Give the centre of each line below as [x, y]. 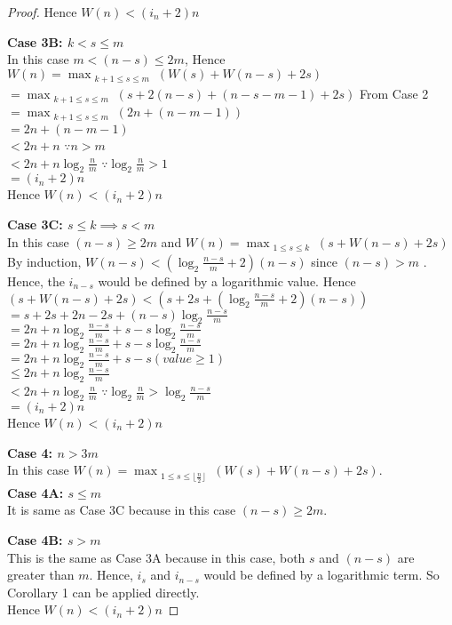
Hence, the [36, 280]
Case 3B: [35, 41]
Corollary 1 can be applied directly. [103, 592]
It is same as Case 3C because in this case [122, 510]
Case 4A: [36, 492]
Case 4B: [35, 540]
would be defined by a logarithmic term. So [321, 575]
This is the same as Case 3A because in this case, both [156, 557]
